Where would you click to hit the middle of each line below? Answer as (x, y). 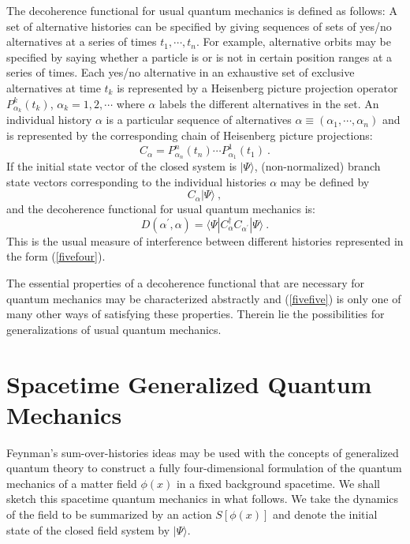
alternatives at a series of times (82, 41)
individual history (49, 120)
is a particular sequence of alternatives (199, 120)
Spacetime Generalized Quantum (189, 383)
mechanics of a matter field (72, 483)
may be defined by (325, 181)
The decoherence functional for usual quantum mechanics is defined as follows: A (202, 10)
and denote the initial (325, 514)
